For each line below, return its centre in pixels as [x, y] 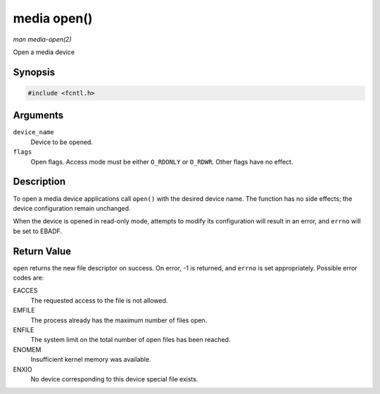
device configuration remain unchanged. [72, 208]
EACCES [25, 291]
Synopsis [34, 72]
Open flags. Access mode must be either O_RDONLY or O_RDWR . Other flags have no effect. [162, 162]
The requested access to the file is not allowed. [99, 300]
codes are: [28, 277]
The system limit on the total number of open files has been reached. [131, 340]
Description [39, 182]
